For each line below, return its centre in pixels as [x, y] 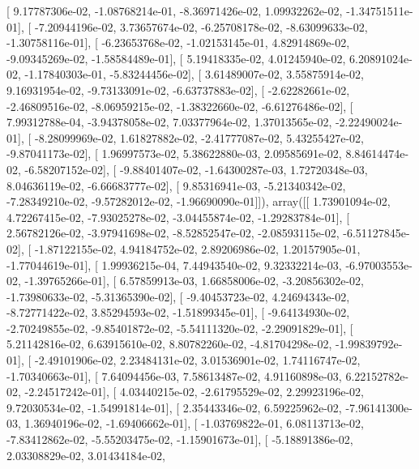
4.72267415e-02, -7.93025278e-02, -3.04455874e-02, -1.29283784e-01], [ [178, 217]
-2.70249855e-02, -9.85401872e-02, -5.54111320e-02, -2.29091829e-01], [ [180, 328]
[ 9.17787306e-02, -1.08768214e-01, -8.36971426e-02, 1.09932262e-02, [175, 11]
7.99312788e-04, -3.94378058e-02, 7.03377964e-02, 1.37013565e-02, [169, 122]
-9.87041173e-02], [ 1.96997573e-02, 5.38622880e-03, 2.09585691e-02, [174, 153]
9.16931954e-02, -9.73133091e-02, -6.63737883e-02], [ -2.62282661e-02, [178, 90]
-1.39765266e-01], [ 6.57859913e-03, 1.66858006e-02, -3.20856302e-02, [194, 281]
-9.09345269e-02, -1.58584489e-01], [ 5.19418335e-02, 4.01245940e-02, [176, 58]
